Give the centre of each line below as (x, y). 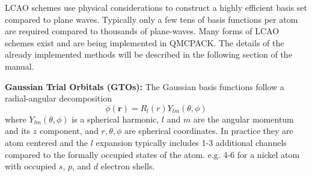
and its (18, 131)
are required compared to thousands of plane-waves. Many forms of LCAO (142, 31)
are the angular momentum (243, 119)
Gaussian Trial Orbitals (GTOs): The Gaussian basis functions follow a (145, 86)
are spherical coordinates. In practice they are (209, 131)
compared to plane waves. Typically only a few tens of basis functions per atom (151, 19)
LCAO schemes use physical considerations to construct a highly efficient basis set (156, 7)
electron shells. (128, 166)
